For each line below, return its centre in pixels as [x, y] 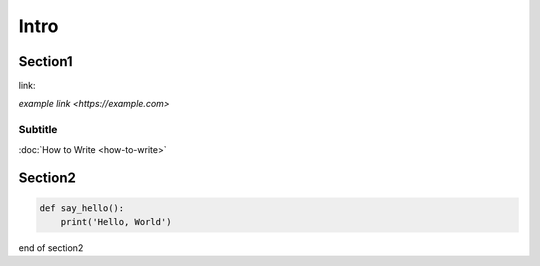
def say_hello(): [82, 208]
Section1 [46, 61]
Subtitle [38, 130]
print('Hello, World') [116, 221]
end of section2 [51, 247]
